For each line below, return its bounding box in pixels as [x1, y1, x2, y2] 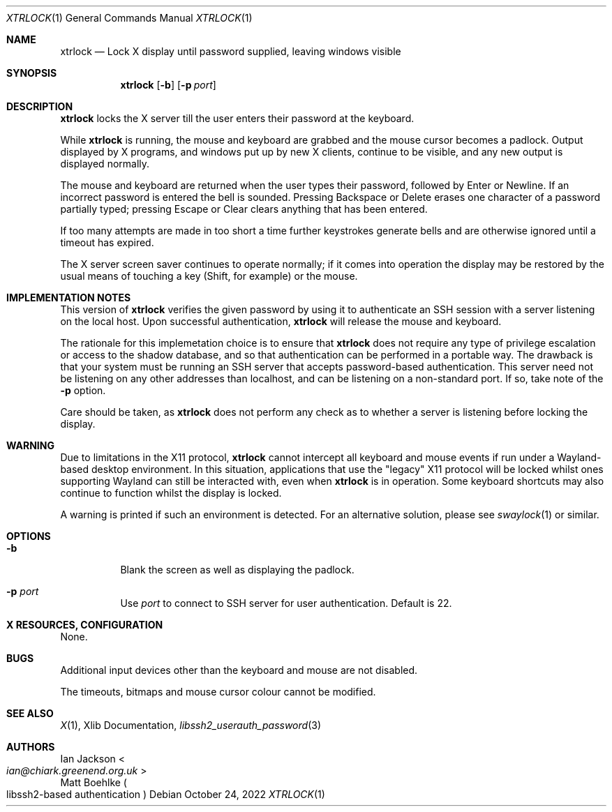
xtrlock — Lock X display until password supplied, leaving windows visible [60, 45, 401, 57]
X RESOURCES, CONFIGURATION [6, 619, 163, 631]
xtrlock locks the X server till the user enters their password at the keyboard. [60, 112, 415, 124]
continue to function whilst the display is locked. [60, 487, 282, 499]
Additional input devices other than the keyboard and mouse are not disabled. [60, 664, 418, 676]
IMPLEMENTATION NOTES [6, 292, 131, 303]
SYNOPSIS [6, 67, 57, 79]
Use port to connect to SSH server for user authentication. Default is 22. [120, 597, 452, 609]
